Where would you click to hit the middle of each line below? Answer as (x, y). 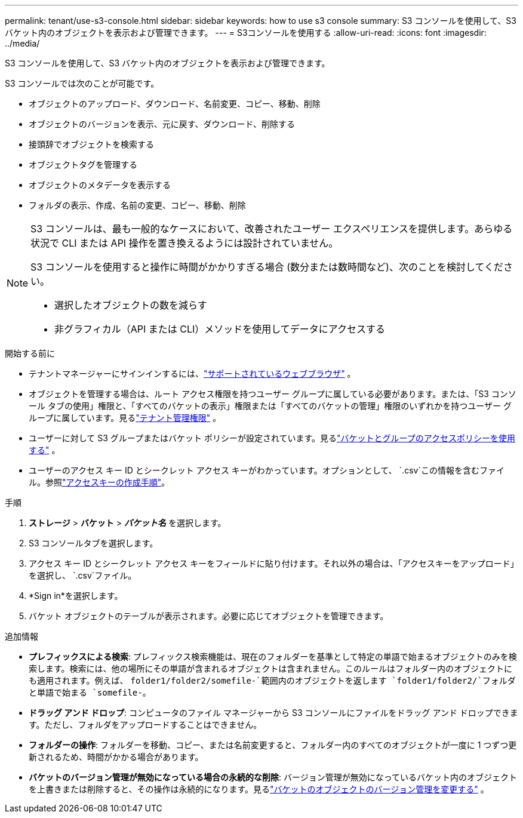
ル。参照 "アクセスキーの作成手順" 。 (99, 482)
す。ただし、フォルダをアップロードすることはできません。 (145, 725)
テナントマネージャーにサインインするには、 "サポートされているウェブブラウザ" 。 (192, 373)
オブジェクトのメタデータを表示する (100, 185)
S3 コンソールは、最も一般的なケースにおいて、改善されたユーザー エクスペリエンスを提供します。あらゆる (272, 229)
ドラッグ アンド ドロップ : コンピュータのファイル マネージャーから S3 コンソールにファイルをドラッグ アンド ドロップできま (273, 713)
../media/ (22, 43)
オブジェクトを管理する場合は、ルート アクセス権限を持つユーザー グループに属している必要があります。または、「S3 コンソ (273, 394)
